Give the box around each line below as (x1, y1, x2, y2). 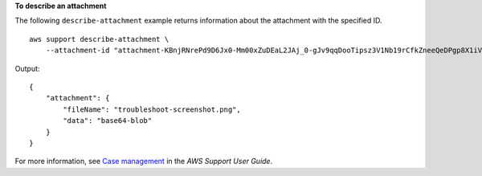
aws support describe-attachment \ (29, 35, 170, 43)
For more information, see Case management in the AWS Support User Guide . (14, 157, 273, 166)
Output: (14, 63, 40, 73)
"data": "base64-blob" (63, 117, 153, 125)
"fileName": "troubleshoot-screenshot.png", (63, 104, 241, 114)
